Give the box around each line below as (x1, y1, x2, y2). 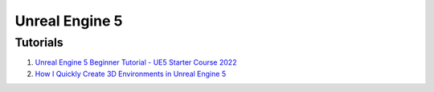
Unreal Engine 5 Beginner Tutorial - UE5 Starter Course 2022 (35, 58, 237, 67)
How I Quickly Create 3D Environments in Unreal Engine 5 (35, 69, 227, 78)
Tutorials (14, 35, 63, 50)
